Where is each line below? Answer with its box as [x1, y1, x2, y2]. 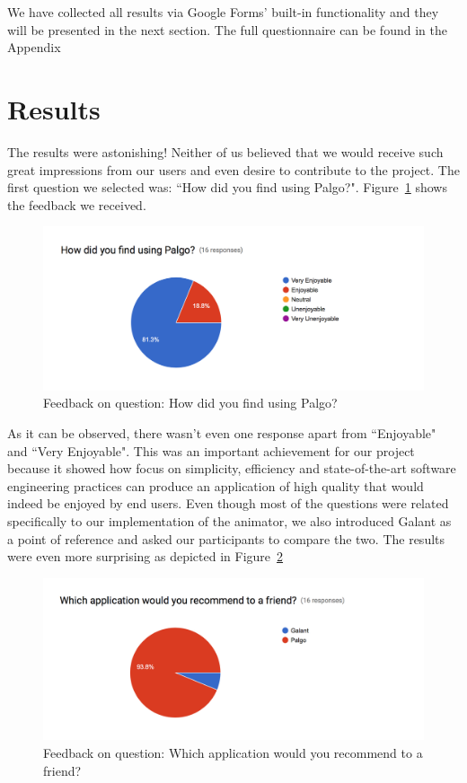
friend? [43, 761, 82, 779]
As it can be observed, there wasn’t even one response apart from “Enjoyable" [7, 424, 436, 443]
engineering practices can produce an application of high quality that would [7, 476, 424, 495]
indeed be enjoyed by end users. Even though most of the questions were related [7, 494, 449, 513]
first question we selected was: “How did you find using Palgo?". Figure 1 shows [7, 178, 447, 197]
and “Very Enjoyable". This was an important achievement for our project [7, 441, 415, 460]
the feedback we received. [7, 195, 146, 214]
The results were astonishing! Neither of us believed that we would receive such [7, 142, 444, 161]
